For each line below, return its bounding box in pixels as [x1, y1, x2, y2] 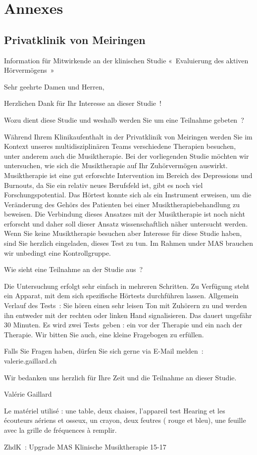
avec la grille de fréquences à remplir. [4, 424, 117, 435]
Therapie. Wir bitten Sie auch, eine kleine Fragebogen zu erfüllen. [4, 329, 204, 339]
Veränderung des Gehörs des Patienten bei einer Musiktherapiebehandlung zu [4, 199, 240, 209]
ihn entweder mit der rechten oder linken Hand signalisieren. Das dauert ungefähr [4, 310, 252, 320]
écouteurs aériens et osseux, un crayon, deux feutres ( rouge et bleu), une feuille [4, 415, 246, 425]
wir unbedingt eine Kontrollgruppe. [4, 247, 111, 258]
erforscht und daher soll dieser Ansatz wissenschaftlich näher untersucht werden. [4, 218, 248, 228]
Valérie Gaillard [4, 389, 52, 399]
